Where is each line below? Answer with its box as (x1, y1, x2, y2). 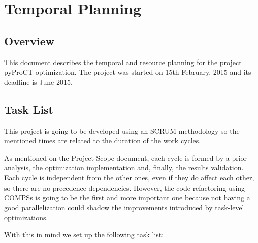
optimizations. (4, 212, 48, 223)
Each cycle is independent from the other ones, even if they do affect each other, (4, 172, 254, 183)
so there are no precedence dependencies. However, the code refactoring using (4, 182, 245, 193)
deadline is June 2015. (4, 76, 73, 87)
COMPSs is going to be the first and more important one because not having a (4, 192, 250, 203)
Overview (4, 33, 55, 48)
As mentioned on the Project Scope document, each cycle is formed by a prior (4, 152, 247, 163)
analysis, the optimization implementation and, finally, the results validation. (4, 162, 244, 173)
